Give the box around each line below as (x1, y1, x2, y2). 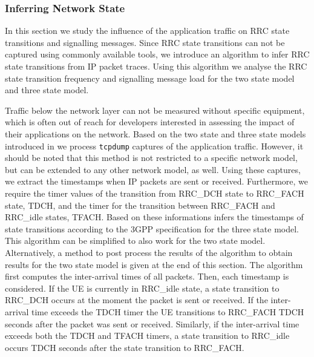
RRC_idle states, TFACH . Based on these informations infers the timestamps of (5, 211, 304, 223)
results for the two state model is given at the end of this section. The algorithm (5, 258, 303, 270)
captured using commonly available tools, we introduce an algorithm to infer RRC (5, 48, 310, 61)
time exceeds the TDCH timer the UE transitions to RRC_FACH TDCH (31, 305, 304, 318)
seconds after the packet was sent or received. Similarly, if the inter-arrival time (5, 317, 299, 330)
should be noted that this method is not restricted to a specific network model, (5, 151, 298, 164)
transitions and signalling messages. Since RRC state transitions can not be (5, 36, 285, 48)
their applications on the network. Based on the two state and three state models (5, 127, 306, 140)
